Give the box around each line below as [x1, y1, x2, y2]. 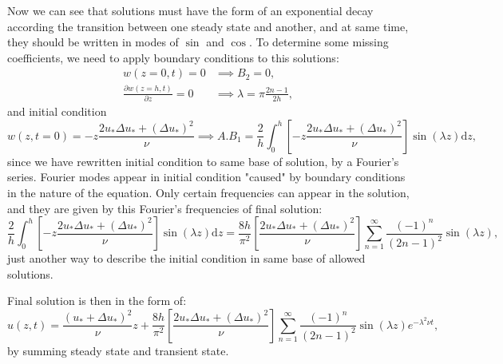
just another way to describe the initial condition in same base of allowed [7, 250, 366, 267]
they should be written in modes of [7, 34, 179, 50]
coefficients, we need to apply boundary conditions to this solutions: [7, 49, 339, 65]
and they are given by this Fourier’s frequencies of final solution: [7, 200, 323, 216]
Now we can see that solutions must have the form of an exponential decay [7, 2, 374, 18]
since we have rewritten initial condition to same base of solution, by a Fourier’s [7, 152, 399, 169]
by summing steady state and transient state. [7, 342, 229, 358]
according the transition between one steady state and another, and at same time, [7, 18, 409, 34]
